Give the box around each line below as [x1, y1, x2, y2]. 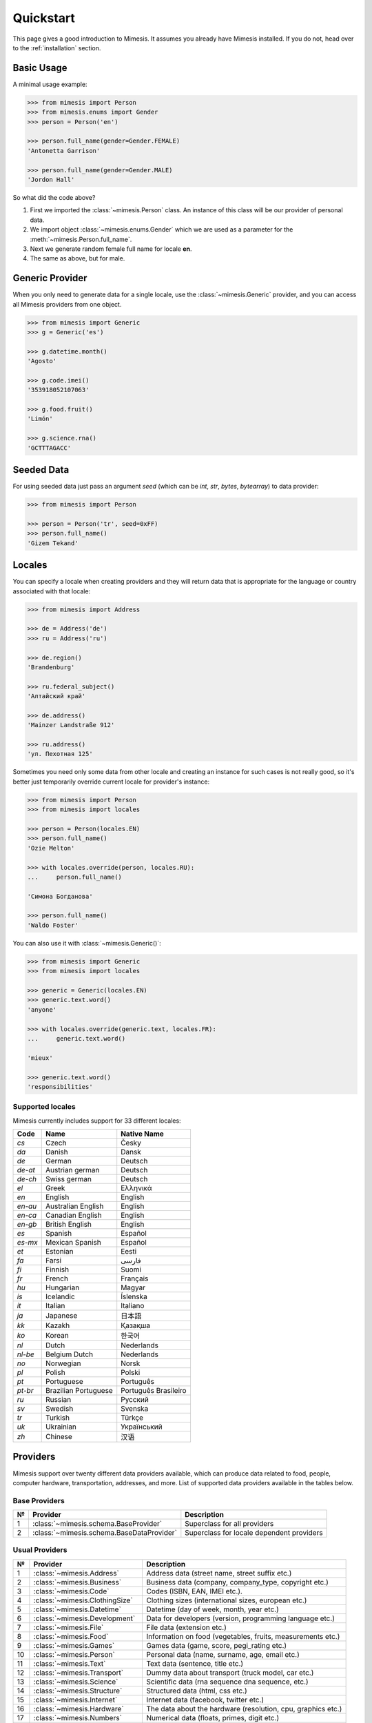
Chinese [45, 1432, 72, 1442]
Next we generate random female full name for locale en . [30, 245, 192, 253]
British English [45, 1220, 92, 1230]
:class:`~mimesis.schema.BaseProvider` [32, 1519, 162, 1529]
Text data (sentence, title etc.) [145, 1658, 244, 1668]
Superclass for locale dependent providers [185, 1528, 323, 1538]
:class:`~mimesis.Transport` [33, 1668, 124, 1678]
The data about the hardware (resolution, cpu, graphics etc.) [145, 1704, 342, 1713]
